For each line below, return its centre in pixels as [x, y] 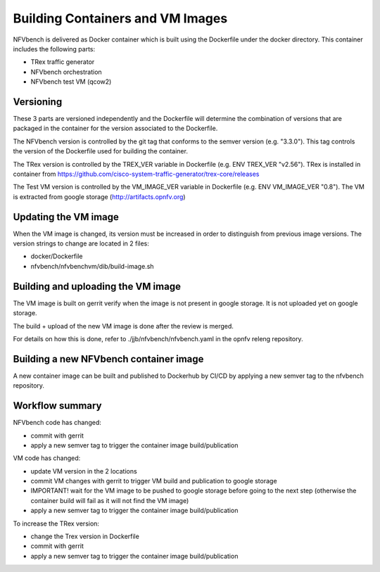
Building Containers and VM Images [120, 18]
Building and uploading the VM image [97, 286]
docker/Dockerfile [57, 256]
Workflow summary [57, 406]
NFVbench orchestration [66, 72]
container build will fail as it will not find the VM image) [110, 500]
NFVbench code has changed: [57, 423]
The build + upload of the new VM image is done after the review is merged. [123, 326]
